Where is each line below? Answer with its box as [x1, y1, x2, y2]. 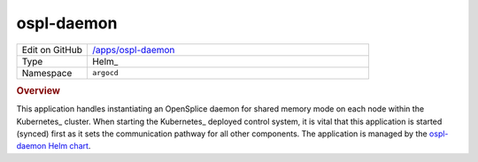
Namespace [21, 66, 73, 79]
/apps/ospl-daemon [91, 43, 175, 56]
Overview [16, 84, 61, 96]
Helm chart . [48, 141, 91, 151]
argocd [91, 68, 119, 78]
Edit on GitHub [21, 43, 83, 56]
